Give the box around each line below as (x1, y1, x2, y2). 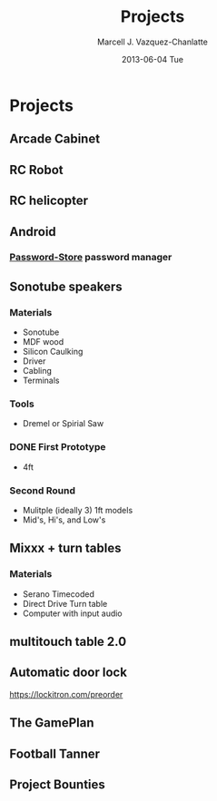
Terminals (22, 375, 60, 386)
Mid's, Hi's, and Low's (22, 514, 106, 525)
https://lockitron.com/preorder (9, 689, 123, 699)
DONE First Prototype (9, 441, 106, 454)
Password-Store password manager (9, 251, 173, 264)
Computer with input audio (22, 608, 123, 619)
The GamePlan (9, 715, 94, 731)
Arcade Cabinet (9, 132, 101, 147)
